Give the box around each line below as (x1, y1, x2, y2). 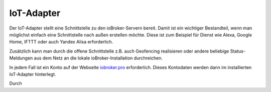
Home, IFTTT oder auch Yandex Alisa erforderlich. (9, 39, 113, 45)
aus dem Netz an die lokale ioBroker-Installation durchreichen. (34, 55, 163, 61)
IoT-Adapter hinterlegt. (9, 71, 56, 77)
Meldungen (9, 55, 33, 61)
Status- (230, 48, 246, 54)
